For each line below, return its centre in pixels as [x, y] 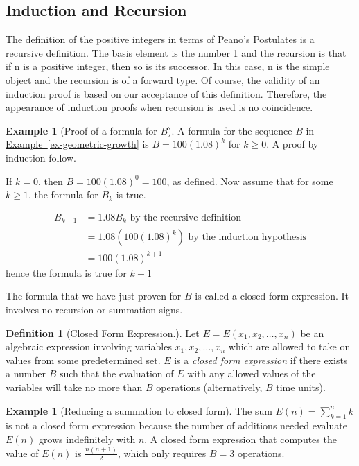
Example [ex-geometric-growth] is [77, 144]
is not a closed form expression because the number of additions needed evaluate [176, 425]
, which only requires [162, 452]
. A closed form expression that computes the [240, 439]
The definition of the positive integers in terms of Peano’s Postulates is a [160, 39]
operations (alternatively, [209, 387]
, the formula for [63, 195]
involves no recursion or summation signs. [94, 309]
